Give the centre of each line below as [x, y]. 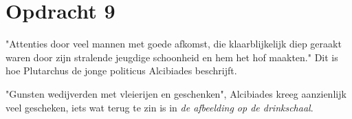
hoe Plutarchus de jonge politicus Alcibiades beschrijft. [121, 71]
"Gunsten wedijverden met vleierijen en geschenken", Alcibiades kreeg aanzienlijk [176, 93]
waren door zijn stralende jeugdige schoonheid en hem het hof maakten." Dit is [172, 57]
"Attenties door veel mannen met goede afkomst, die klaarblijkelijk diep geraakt [174, 44]
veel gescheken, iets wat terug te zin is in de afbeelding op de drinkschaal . [159, 107]
